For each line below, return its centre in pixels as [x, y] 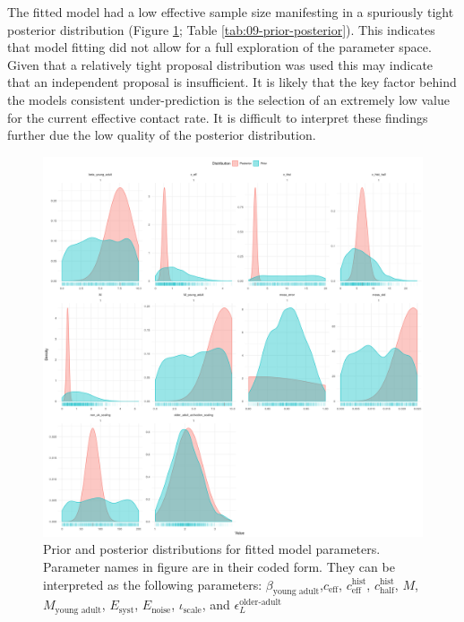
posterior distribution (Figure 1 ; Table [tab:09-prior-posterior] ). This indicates [221, 29]
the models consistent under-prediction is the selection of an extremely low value [228, 99]
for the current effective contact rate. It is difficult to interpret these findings [218, 117]
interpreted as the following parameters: [153, 584]
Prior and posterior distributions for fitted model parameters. [212, 549]
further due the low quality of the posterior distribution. [162, 135]
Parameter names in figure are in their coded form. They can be [219, 566]
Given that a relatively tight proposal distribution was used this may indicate [220, 64]
